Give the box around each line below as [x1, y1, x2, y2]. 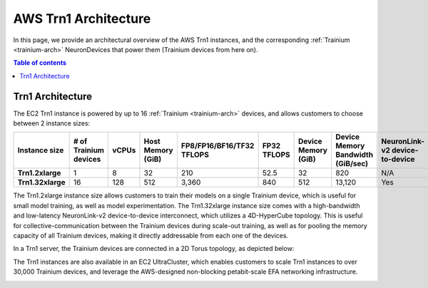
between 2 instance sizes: [13, 119, 91, 128]
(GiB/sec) [335, 159, 369, 169]
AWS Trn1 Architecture [13, 11, 151, 26]
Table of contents [13, 58, 67, 67]
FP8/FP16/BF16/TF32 [180, 141, 255, 151]
